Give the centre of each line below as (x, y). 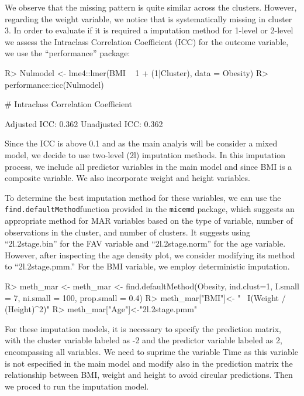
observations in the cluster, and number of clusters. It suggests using (128, 232)
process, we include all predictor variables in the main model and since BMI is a (148, 166)
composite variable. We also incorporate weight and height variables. (127, 178)
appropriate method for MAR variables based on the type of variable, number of (149, 220)
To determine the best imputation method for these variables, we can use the (143, 197)
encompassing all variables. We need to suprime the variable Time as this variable (151, 351)
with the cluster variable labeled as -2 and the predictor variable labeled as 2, (144, 340)
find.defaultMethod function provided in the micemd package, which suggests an (150, 209)
